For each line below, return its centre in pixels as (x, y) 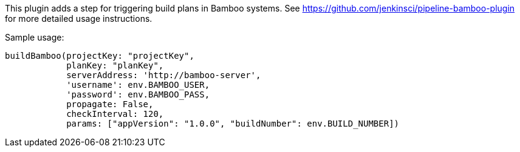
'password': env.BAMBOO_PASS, (138, 94)
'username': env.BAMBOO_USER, (138, 85)
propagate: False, (110, 104)
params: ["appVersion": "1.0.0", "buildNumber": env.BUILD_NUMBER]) (233, 124)
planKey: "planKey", (115, 65)
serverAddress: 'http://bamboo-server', (164, 75)
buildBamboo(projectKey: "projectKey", (100, 56)
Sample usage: (35, 37)
